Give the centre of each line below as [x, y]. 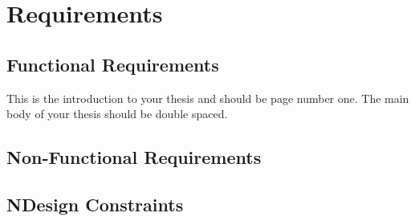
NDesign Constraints [95, 204]
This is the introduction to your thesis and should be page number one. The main [208, 98]
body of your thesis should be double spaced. [117, 114]
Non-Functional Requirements [134, 157]
